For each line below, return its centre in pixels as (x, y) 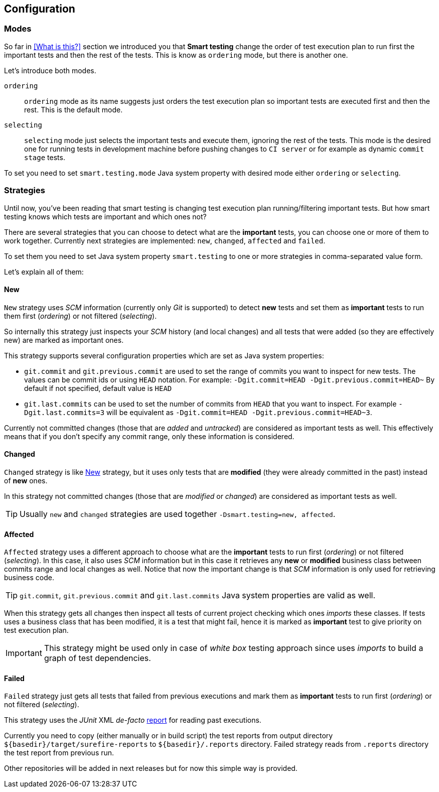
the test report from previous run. (59, 753)
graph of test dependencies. (97, 658)
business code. (29, 578)
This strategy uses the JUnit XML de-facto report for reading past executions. (133, 720)
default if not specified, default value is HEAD (98, 388)
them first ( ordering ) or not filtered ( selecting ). (81, 316)
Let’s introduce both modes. (50, 70)
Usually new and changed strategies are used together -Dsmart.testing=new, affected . (178, 514)
